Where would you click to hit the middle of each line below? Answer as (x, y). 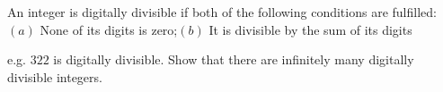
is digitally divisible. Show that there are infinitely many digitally (234, 59)
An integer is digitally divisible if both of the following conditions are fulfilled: (222, 12)
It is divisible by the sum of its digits (310, 29)
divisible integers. (55, 76)
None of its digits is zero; (109, 29)
